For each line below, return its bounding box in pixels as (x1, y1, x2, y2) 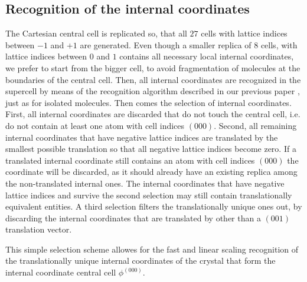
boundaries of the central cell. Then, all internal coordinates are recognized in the (5, 73, 301, 85)
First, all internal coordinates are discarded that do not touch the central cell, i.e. (5, 108, 301, 120)
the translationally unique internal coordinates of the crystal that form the (5, 254, 276, 267)
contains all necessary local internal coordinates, (119, 50, 294, 62)
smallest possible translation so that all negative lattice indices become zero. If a (5, 142, 296, 155)
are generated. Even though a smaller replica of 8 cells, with (80, 38, 298, 51)
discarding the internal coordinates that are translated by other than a (5, 211, 261, 224)
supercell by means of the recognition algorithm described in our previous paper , (5, 85, 300, 97)
